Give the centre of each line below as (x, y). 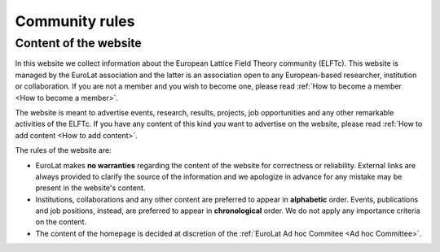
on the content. (61, 222)
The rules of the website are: (63, 150)
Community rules (75, 21)
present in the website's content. (90, 188)
